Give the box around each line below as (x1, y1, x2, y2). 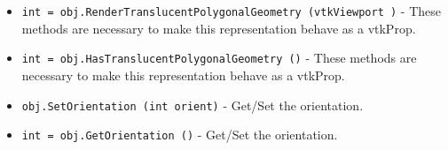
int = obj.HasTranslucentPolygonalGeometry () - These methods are (21, 49, 417, 67)
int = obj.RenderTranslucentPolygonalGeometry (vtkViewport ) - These (21, 2, 441, 19)
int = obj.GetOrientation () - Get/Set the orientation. (21, 125, 338, 144)
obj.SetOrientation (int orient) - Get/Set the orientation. (21, 95, 364, 114)
